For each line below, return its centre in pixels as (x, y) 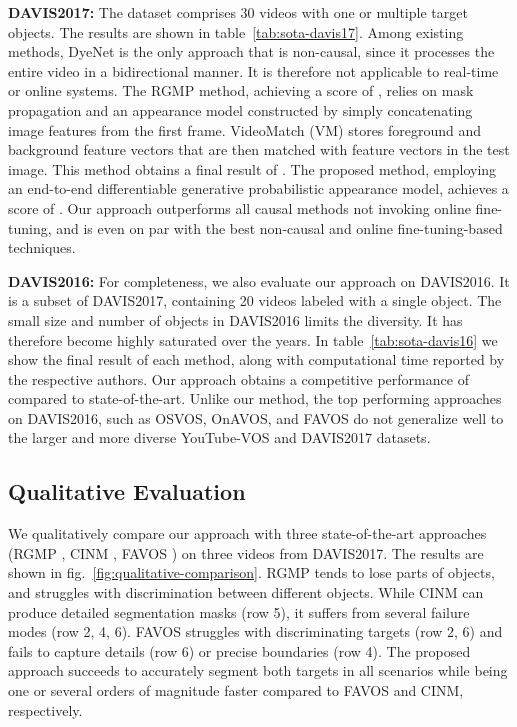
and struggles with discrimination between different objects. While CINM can (246, 592)
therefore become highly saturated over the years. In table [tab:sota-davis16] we (253, 339)
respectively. (45, 709)
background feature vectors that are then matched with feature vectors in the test (259, 149)
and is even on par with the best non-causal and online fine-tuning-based (279, 227)
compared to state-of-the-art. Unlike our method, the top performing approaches (255, 398)
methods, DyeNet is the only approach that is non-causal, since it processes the (251, 51)
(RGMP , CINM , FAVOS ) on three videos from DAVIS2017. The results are (246, 552)
